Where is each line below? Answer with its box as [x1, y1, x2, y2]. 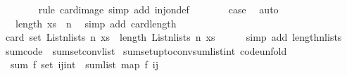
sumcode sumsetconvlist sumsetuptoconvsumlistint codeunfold [5, 43, 287, 58]
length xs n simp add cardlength [15, 15, 177, 30]
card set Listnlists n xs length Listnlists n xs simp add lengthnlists [5, 30, 342, 44]
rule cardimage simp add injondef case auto [38, 2, 279, 16]
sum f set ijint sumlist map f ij [10, 57, 158, 72]
